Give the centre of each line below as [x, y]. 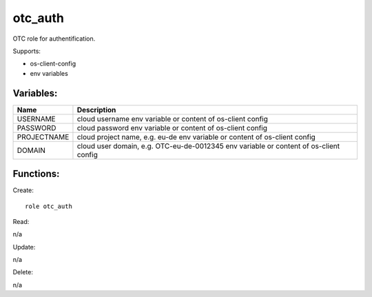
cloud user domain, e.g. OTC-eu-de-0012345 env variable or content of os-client [208, 146]
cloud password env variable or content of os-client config [172, 127]
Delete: [23, 272]
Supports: [27, 51]
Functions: [36, 174]
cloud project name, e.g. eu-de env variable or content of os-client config [196, 136]
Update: [24, 247]
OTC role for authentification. [54, 39]
